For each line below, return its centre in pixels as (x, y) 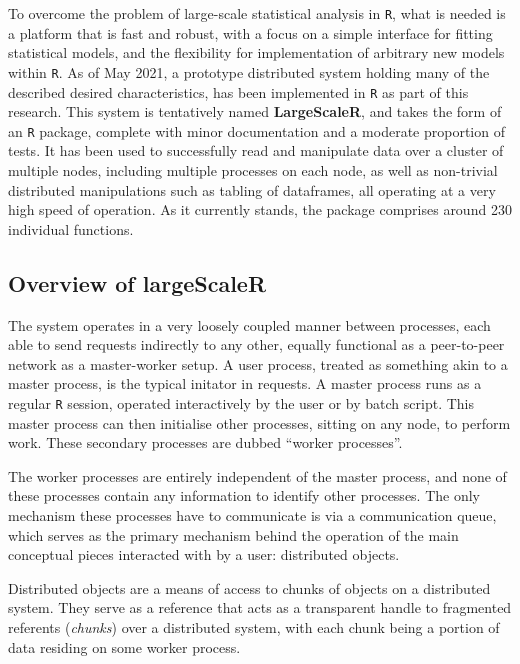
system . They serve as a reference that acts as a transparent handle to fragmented (260, 607)
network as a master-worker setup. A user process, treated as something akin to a (258, 363)
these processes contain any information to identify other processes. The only (244, 495)
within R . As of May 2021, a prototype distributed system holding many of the (249, 71)
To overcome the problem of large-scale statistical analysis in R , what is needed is (257, 13)
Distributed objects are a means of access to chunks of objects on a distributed (249, 587)
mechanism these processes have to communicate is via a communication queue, (252, 514)
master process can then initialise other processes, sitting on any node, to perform (259, 422)
